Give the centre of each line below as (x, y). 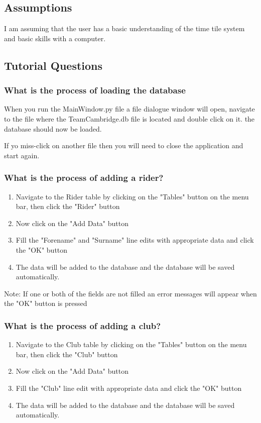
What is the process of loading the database (95, 90)
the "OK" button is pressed (46, 303)
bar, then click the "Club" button (67, 354)
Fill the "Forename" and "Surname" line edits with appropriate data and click (135, 240)
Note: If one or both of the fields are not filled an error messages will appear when (130, 293)
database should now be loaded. (53, 128)
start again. (22, 155)
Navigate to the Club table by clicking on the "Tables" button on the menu (131, 344)
